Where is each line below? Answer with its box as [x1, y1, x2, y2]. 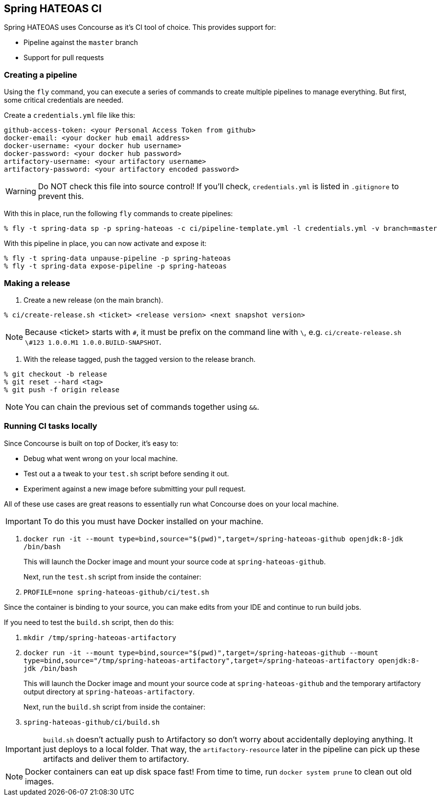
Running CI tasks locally [4, 421, 97, 431]
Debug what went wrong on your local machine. [23, 454, 178, 463]
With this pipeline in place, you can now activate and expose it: [4, 239, 207, 248]
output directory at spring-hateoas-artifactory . [23, 687, 195, 696]
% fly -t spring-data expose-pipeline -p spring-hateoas [4, 262, 227, 270]
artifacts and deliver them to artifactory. [43, 754, 189, 764]
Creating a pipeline [4, 69, 77, 80]
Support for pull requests [23, 53, 104, 62]
